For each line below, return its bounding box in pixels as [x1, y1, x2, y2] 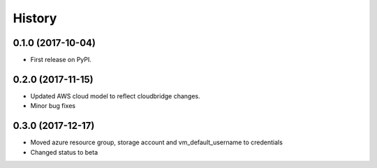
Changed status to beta [30, 148, 98, 156]
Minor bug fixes [30, 102, 76, 110]
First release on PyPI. [30, 56, 92, 64]
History [13, 10, 57, 26]
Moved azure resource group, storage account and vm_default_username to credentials [30, 138, 283, 146]
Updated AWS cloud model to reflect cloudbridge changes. [30, 91, 200, 100]
